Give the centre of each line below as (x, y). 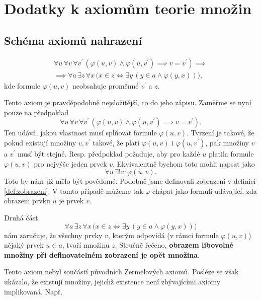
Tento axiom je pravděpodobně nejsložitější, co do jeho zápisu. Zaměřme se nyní (128, 102)
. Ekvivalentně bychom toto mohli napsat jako (184, 163)
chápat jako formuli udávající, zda (205, 191)
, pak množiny (227, 143)
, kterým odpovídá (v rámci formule (163, 235)
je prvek (71, 201)
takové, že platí (116, 143)
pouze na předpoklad (36, 112)
